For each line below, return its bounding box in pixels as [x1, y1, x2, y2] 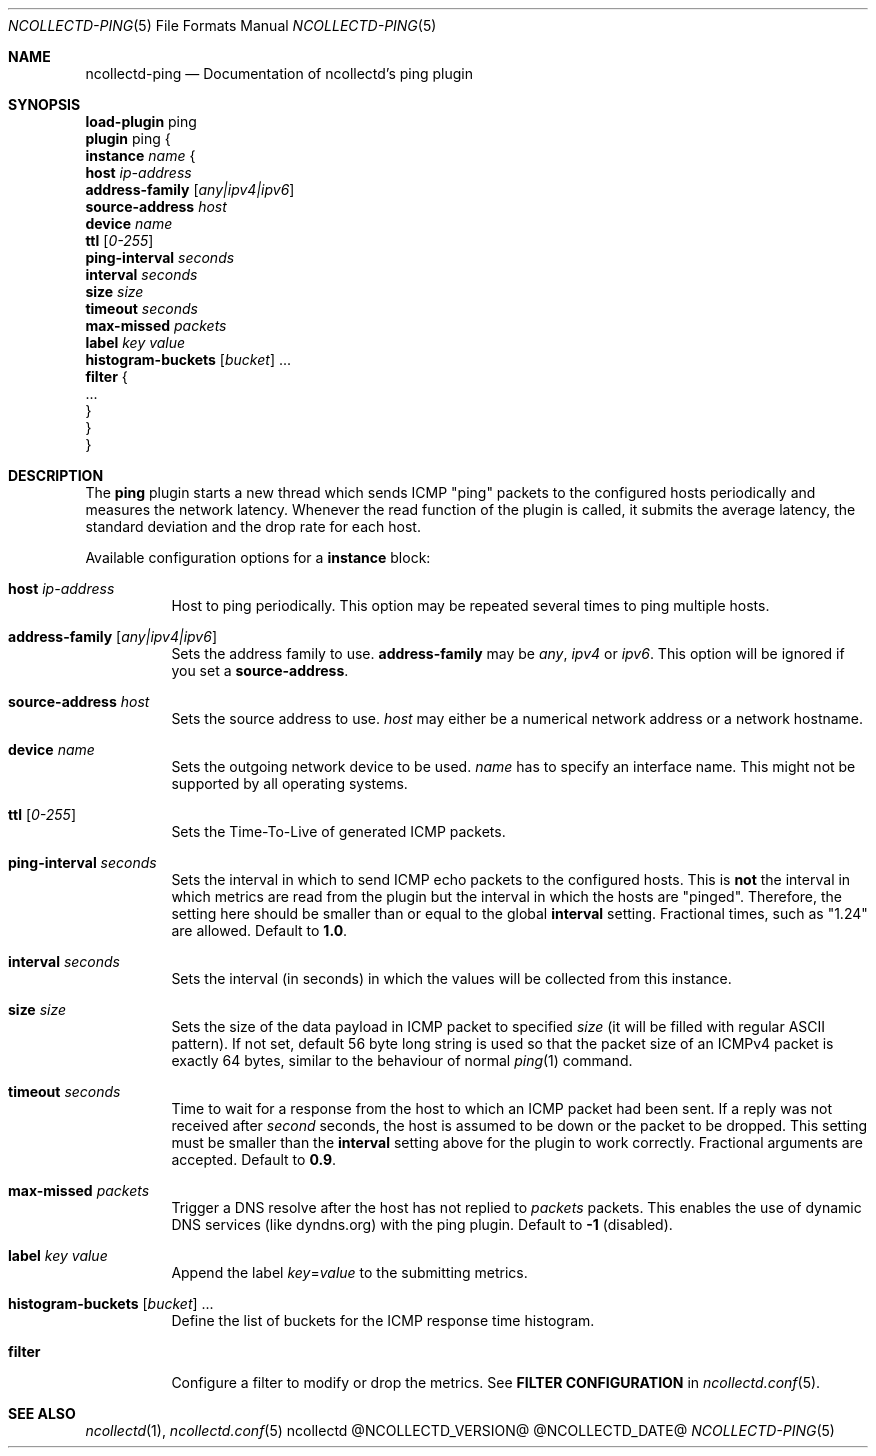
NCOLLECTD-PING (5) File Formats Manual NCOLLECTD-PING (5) [8, 17, 437, 34]
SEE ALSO [8, 1405, 76, 1422]
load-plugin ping [85, 113, 197, 130]
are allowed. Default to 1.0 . [171, 922, 348, 939]
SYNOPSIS [8, 96, 81, 113]
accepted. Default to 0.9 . [171, 1151, 337, 1168]
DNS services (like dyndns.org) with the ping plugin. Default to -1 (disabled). [171, 1216, 673, 1233]
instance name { [85, 147, 196, 164]
